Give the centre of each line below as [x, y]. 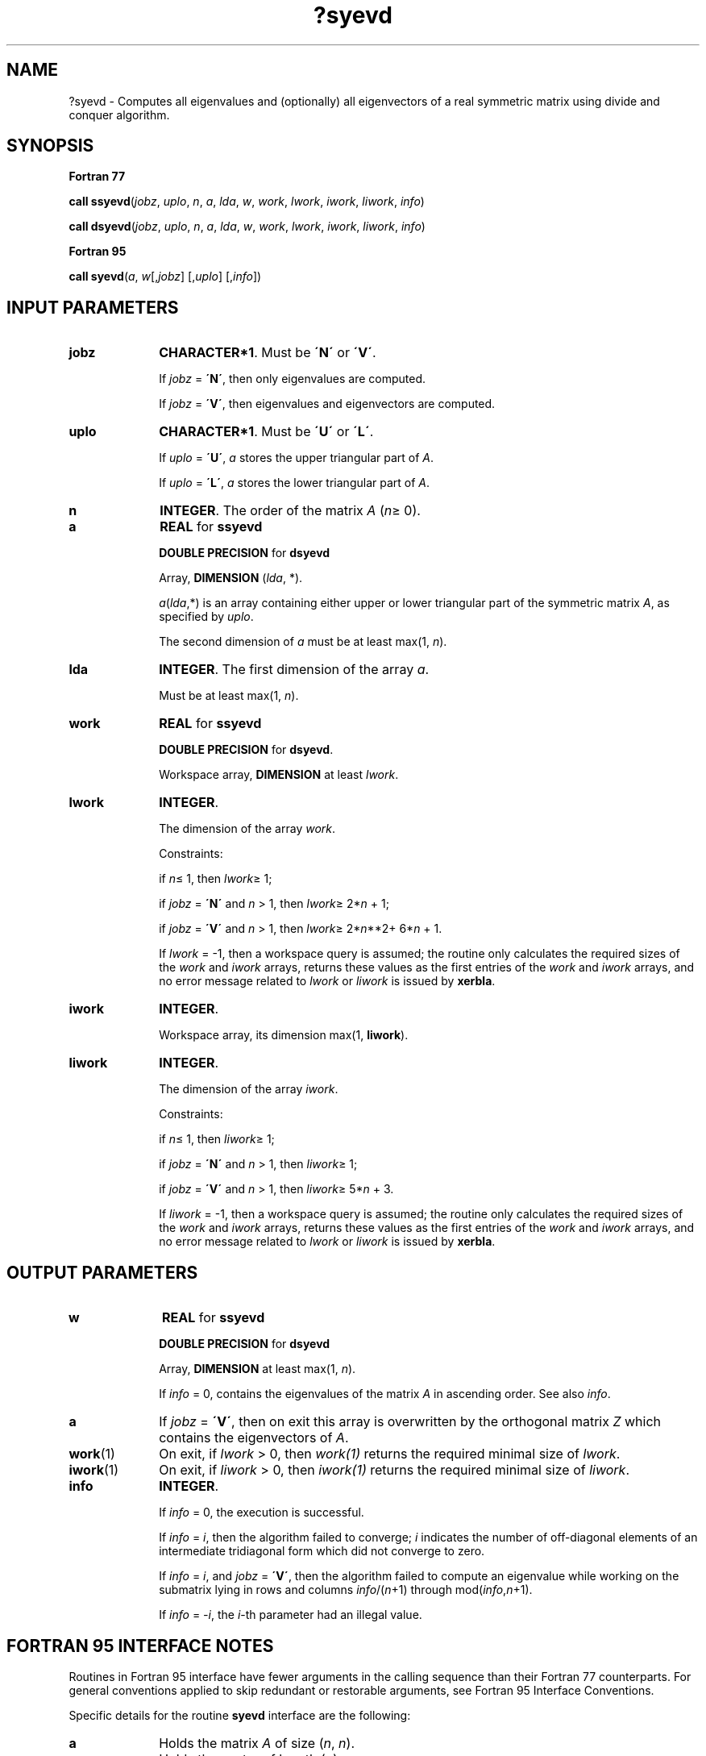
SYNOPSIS [50, 146]
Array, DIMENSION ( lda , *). [231, 578]
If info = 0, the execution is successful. [262, 1513]
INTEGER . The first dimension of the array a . [294, 670]
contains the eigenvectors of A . [254, 1438]
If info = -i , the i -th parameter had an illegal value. [291, 1615]
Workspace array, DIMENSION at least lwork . [279, 775]
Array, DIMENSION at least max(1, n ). [257, 1369]
